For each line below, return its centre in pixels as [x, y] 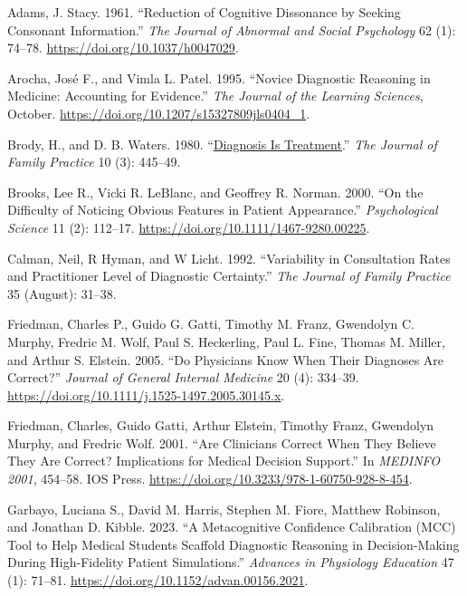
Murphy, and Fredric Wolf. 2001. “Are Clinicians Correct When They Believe [222, 442]
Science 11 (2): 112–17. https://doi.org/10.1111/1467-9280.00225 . [189, 227]
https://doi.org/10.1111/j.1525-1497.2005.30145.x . [146, 394]
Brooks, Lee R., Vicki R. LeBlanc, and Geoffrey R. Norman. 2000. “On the [215, 192]
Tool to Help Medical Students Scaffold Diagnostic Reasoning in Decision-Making [233, 544]
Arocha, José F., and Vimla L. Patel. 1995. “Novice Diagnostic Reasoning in [219, 77]
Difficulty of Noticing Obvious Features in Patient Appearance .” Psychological [223, 210]
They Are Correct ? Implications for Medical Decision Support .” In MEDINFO [224, 461]
